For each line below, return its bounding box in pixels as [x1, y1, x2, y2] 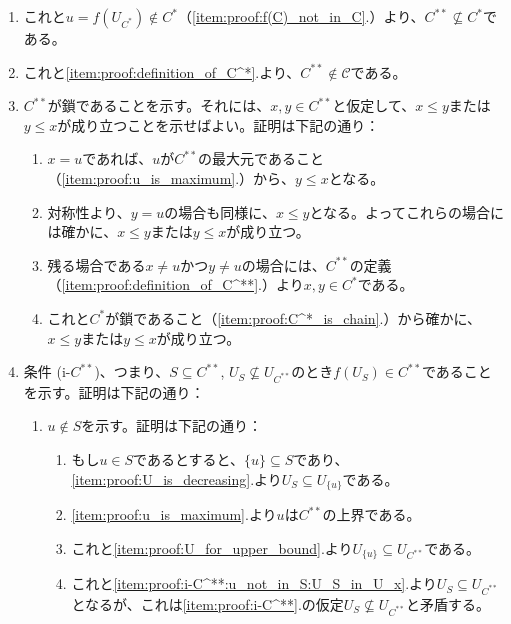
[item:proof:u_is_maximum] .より [71, 504, 277, 525]
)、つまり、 [94, 361, 170, 382]
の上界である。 [322, 504, 421, 525]
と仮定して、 [332, 95, 416, 116]
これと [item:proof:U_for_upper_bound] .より [71, 537, 353, 558]
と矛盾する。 [406, 593, 491, 614]
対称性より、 [47, 201, 131, 222]
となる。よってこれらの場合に [309, 201, 504, 222]
